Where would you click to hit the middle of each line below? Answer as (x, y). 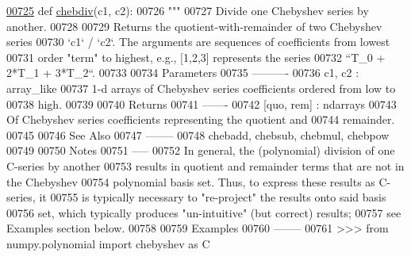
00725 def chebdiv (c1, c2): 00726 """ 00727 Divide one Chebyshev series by (188, 10)
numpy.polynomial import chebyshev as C (108, 243)
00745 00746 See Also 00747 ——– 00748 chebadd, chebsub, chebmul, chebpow (198, 134)
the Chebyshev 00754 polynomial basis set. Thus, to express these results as (191, 181)
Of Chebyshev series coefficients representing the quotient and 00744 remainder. (201, 119)
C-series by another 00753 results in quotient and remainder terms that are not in (205, 165)
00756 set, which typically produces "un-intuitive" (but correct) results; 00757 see (204, 212)
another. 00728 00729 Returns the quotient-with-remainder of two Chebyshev (194, 26)
